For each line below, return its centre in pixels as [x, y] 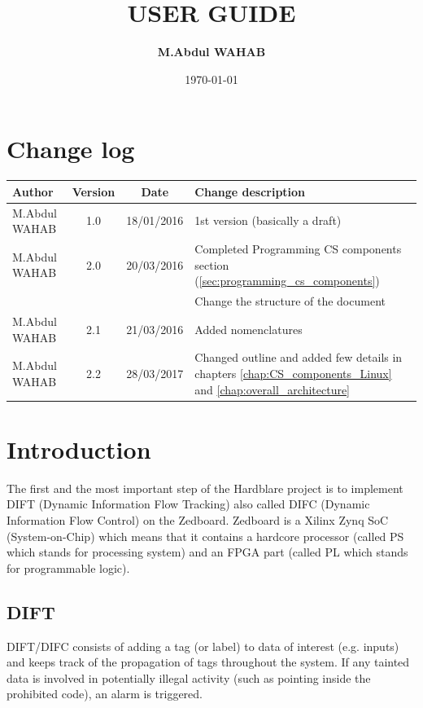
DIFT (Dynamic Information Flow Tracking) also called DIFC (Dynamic [188, 504]
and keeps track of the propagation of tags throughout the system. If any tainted [208, 662]
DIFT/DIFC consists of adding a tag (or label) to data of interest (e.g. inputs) [203, 646]
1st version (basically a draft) [268, 220]
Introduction [79, 449]
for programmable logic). [68, 567]
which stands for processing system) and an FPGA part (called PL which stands [207, 552]
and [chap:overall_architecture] [273, 389]
